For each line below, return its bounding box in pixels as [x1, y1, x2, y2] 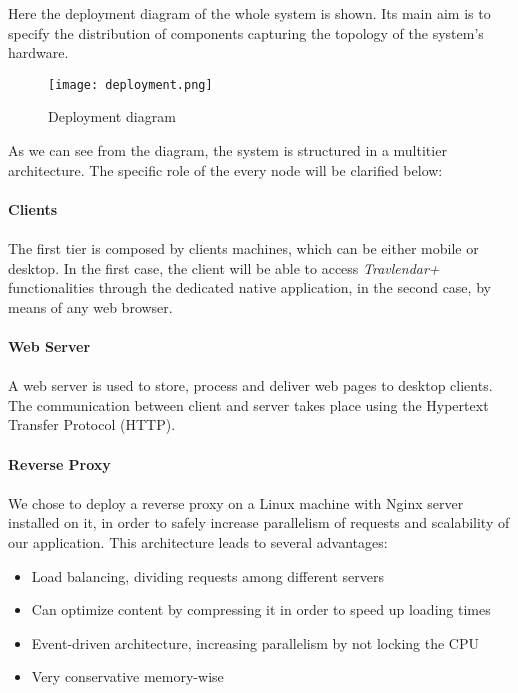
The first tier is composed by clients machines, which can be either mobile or [8, 238, 479, 258]
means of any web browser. [8, 296, 173, 317]
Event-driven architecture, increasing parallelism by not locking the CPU [31, 632, 479, 653]
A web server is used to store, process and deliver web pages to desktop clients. [8, 375, 493, 396]
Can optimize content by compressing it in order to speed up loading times [31, 599, 491, 620]
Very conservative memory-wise [31, 666, 224, 687]
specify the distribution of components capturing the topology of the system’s [8, 22, 484, 43]
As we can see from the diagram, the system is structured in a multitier [8, 140, 447, 161]
